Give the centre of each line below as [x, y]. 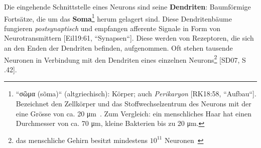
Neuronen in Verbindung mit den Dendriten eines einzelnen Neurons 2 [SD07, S [125, 59]
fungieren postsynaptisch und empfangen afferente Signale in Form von [112, 28]
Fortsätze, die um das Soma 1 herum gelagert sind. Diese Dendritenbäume [118, 18]
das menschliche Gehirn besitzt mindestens [82, 140]
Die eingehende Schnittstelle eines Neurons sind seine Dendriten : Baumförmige [127, 7]
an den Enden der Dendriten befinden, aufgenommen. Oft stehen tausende [118, 48]
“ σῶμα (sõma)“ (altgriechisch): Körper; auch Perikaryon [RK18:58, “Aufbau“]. [136, 94]
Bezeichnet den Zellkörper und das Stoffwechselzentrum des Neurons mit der [134, 104]
